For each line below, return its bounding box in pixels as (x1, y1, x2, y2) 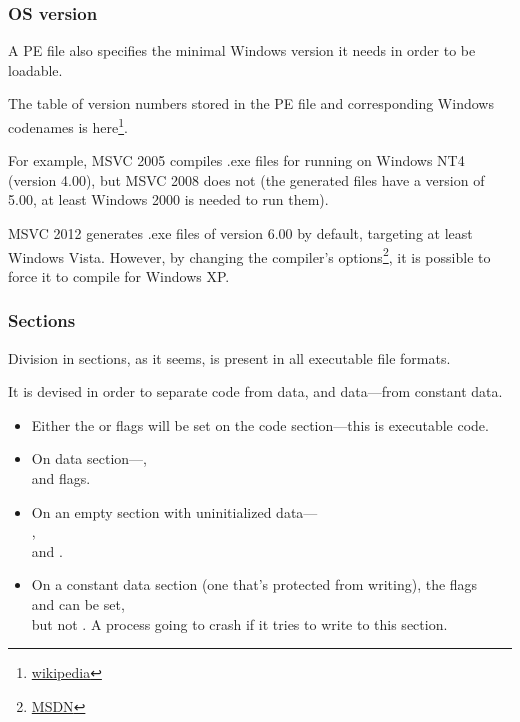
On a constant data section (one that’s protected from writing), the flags (31, 574, 478, 595)
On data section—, (31, 448, 147, 469)
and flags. (31, 468, 91, 489)
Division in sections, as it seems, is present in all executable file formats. (8, 347, 451, 368)
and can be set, (31, 594, 125, 615)
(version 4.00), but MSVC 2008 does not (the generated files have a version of (8, 169, 485, 190)
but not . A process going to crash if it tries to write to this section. (31, 613, 448, 634)
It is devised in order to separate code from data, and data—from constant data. (8, 381, 503, 402)
